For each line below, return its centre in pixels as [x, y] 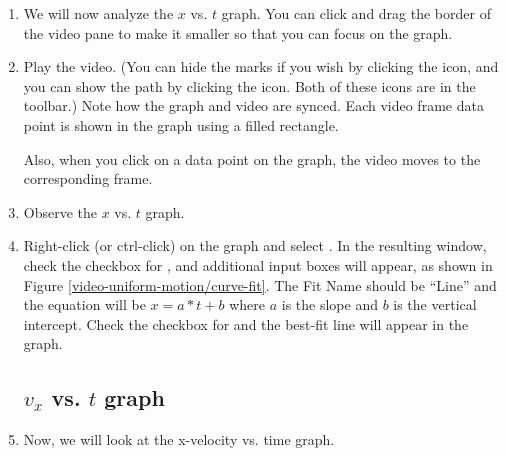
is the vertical [435, 304]
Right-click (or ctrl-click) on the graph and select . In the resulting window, [255, 245]
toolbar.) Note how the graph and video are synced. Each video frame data [253, 105]
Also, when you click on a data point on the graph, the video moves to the [252, 158]
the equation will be [84, 304]
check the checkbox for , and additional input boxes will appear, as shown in [258, 264]
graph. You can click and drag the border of [356, 13]
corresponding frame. [88, 178]
